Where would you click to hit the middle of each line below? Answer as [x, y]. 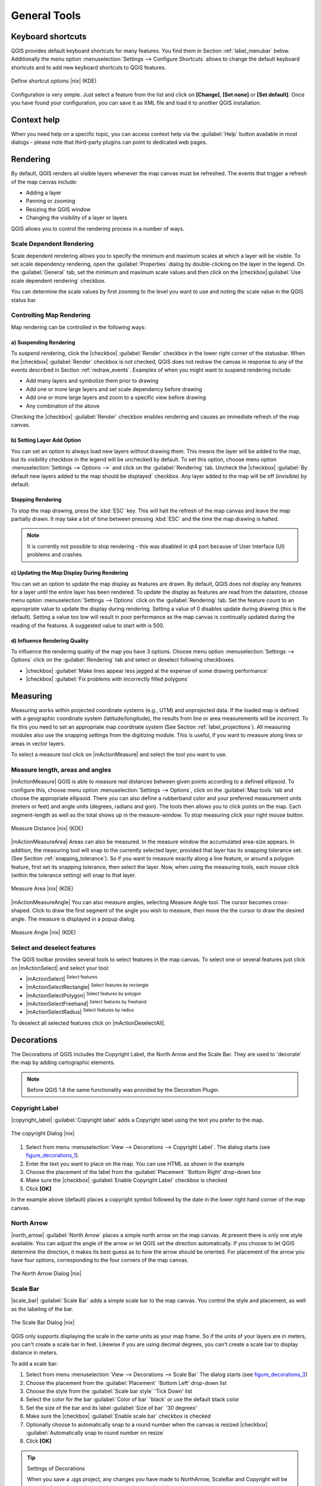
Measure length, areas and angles [61, 770]
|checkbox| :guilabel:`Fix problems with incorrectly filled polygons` [108, 679]
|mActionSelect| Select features [62, 978]
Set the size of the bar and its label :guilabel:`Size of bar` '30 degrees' [111, 1408]
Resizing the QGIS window [58, 209]
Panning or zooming [51, 201]
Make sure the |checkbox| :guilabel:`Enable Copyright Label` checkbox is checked [127, 1180]
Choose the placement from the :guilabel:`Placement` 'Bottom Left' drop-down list [126, 1383]
